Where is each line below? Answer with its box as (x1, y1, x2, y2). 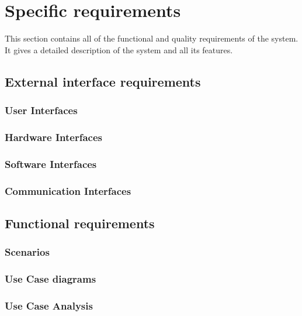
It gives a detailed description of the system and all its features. (5, 43, 233, 56)
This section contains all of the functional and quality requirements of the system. (5, 32, 298, 44)
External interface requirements (5, 72, 201, 90)
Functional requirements (5, 214, 155, 232)
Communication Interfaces (5, 183, 131, 198)
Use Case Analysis (5, 298, 93, 312)
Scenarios (5, 245, 50, 259)
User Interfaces (5, 103, 78, 118)
